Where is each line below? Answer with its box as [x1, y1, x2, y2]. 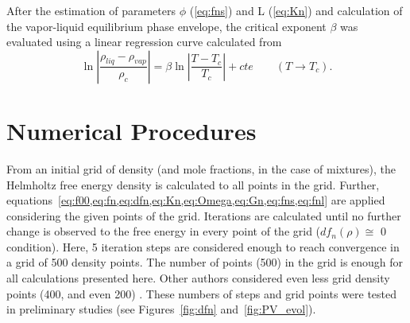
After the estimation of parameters [6, 2, 176, 18]
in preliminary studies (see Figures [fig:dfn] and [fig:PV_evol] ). [6, 301, 316, 317]
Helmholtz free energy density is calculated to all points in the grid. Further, [6, 176, 380, 193]
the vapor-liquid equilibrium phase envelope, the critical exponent [6, 18, 327, 34]
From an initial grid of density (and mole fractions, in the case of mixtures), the [6, 160, 396, 177]
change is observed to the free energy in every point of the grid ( [6, 223, 321, 239]
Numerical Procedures [6, 114, 257, 146]
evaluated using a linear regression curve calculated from [6, 33, 282, 50]
